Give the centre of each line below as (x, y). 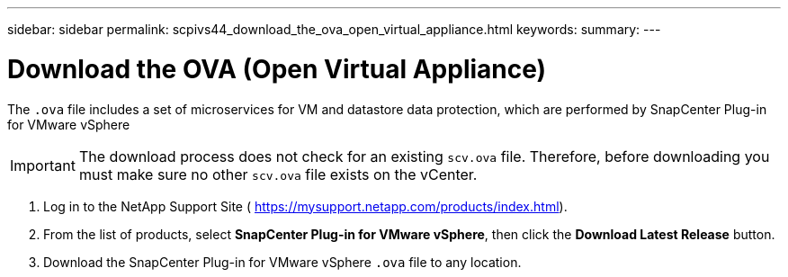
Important (43, 165)
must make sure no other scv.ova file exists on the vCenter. (278, 174)
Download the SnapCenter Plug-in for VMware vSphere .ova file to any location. (282, 262)
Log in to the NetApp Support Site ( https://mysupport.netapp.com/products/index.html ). (305, 206)
